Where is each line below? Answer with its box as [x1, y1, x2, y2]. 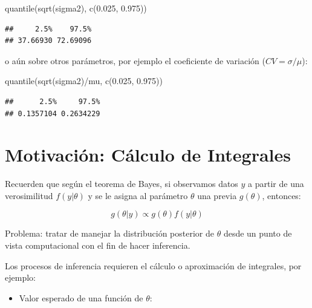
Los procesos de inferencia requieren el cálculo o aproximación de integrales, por [5, 259, 302, 272]
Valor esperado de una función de [19, 291, 143, 304]
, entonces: [262, 189, 301, 202]
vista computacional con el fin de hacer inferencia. [5, 239, 190, 252]
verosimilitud [5, 189, 53, 202]
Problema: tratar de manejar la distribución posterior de [5, 227, 214, 240]
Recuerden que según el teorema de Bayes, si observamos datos [5, 177, 238, 190]
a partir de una [248, 177, 304, 190]
